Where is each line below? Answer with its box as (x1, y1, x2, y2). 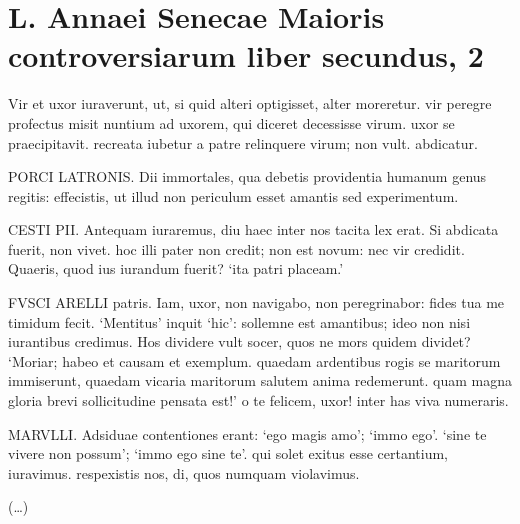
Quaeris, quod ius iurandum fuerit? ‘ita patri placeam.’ (8, 258, 344, 279)
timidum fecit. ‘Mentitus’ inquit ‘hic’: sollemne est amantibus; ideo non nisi (8, 311, 471, 332)
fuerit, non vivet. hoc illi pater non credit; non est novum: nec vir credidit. (8, 238, 465, 259)
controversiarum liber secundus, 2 (8, 35, 484, 76)
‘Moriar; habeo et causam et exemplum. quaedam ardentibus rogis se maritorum (8, 350, 501, 371)
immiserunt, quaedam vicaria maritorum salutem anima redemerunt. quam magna (8, 370, 512, 391)
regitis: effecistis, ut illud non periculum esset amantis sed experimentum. (8, 185, 459, 206)
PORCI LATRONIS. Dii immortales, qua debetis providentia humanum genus (8, 166, 487, 187)
